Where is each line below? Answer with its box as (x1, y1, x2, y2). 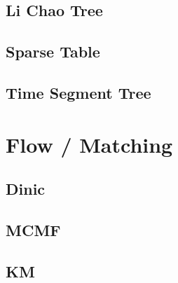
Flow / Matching (6, 130, 173, 158)
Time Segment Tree (6, 81, 151, 103)
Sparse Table (6, 41, 100, 62)
